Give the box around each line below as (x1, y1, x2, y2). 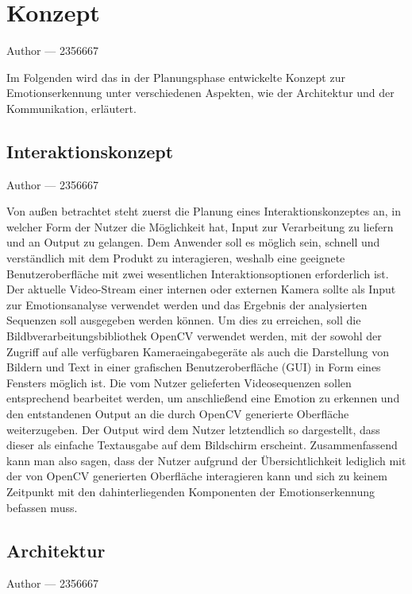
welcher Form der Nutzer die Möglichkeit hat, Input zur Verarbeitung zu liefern (6, 218, 394, 235)
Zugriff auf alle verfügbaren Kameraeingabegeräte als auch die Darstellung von (6, 343, 390, 359)
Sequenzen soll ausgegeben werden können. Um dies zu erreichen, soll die (6, 312, 361, 328)
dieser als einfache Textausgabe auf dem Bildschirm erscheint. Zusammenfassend (6, 437, 398, 453)
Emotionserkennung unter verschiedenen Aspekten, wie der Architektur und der (6, 84, 395, 101)
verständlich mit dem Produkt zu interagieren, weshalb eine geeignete (6, 250, 345, 266)
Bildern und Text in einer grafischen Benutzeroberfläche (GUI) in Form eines (6, 359, 381, 375)
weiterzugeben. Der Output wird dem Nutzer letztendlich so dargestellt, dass (6, 421, 380, 437)
